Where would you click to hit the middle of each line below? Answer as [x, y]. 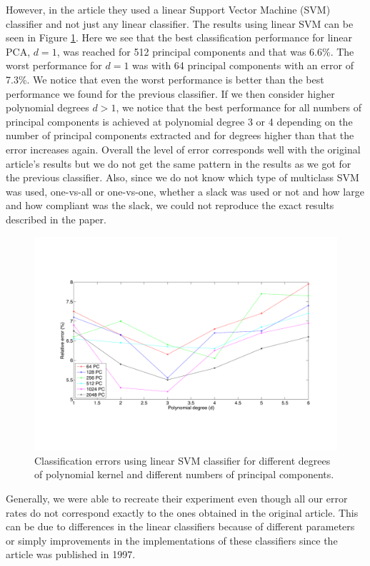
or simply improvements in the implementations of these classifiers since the [172, 540]
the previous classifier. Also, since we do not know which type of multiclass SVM [182, 177]
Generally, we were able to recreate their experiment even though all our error [177, 499]
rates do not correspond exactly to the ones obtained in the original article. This [182, 512]
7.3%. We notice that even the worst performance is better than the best [165, 79]
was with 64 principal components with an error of [243, 65]
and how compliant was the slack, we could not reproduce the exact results [170, 205]
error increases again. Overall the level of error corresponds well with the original [183, 149]
